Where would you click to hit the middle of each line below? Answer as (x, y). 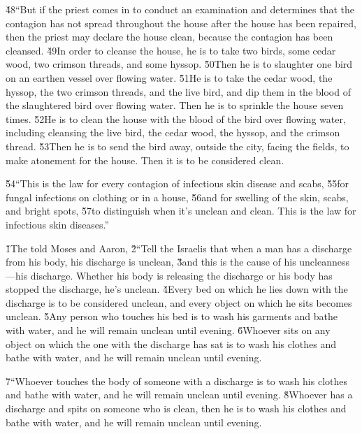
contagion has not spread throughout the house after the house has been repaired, (181, 23)
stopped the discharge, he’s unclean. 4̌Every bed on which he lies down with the (177, 289)
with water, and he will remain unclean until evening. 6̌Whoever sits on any (168, 330)
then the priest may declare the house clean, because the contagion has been (169, 37)
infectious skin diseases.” (58, 224)
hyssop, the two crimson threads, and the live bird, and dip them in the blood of (178, 91)
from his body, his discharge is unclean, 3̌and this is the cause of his (151, 262)
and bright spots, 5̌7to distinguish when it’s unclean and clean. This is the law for (181, 211)
